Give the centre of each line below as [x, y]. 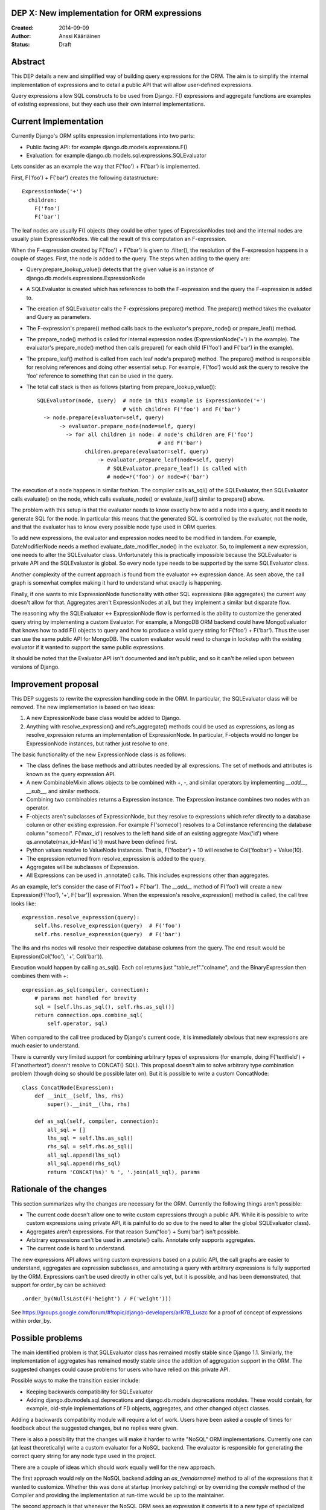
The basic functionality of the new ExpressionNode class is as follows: [99, 754]
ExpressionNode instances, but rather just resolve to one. [97, 744]
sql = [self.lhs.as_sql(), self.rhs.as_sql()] [104, 1007]
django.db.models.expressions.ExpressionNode [86, 278]
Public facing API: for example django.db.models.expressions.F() [107, 147]
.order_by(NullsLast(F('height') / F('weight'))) [97, 1299]
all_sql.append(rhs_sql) [84, 1164]
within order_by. [31, 1321]
